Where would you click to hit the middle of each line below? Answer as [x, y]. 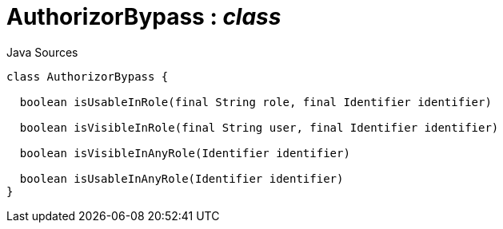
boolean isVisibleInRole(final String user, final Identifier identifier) [259, 127]
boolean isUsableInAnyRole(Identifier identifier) [182, 178]
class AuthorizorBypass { [88, 76]
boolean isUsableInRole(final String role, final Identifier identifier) [255, 102]
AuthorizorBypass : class [144, 17]
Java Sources [42, 52]
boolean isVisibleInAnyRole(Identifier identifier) [185, 153]
